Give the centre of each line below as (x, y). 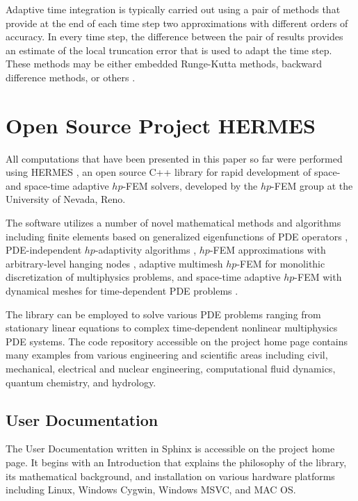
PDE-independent (44, 250)
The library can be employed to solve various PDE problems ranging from (163, 314)
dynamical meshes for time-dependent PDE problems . (122, 291)
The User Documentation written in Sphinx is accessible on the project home (170, 449)
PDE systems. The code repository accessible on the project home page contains (177, 341)
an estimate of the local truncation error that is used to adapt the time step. (169, 50)
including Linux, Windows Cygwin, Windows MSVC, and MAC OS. (151, 490)
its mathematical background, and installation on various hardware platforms (170, 476)
